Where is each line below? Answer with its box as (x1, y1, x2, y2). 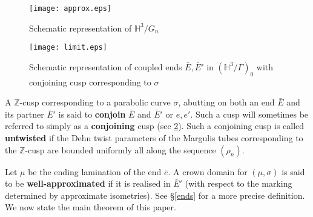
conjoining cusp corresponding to (29, 75, 151, 88)
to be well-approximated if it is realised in (5, 177, 171, 190)
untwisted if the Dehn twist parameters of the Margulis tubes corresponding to (5, 132, 303, 144)
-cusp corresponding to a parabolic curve (19, 96, 171, 109)
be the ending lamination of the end (28, 165, 162, 178)
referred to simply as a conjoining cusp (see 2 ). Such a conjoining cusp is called (5, 119, 305, 132)
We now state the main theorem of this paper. (5, 201, 176, 213)
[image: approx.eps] (29, 4, 112, 13)
